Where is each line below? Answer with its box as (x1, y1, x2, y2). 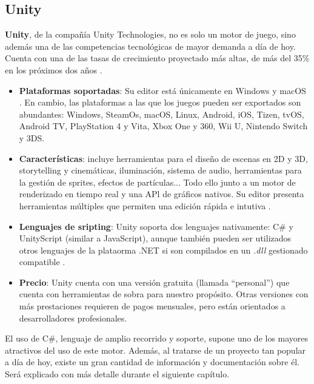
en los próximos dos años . (5, 63, 102, 76)
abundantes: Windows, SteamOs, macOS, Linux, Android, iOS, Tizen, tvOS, (19, 107, 304, 120)
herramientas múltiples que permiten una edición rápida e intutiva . (19, 199, 271, 212)
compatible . (19, 255, 65, 268)
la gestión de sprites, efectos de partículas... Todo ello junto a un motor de (19, 175, 296, 188)
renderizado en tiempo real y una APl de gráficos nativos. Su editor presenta (19, 187, 304, 200)
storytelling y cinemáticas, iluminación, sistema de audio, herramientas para (19, 164, 302, 177)
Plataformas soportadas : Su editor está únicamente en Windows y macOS (19, 84, 306, 96)
